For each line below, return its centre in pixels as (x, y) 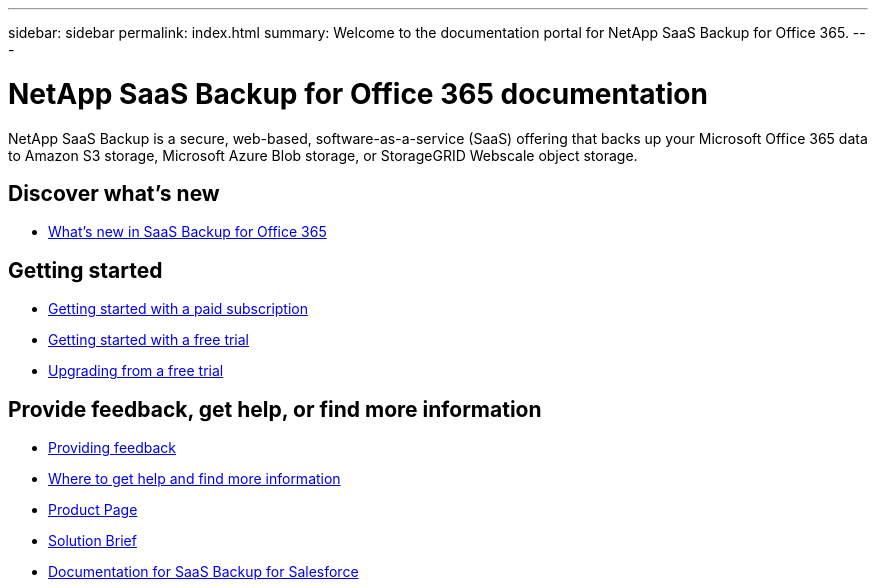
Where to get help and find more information (194, 479)
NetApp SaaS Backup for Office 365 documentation (358, 93)
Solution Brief (92, 541)
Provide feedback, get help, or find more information (275, 409)
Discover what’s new (114, 193)
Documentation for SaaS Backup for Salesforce (203, 572)
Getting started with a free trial (149, 340)
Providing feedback (112, 448)
